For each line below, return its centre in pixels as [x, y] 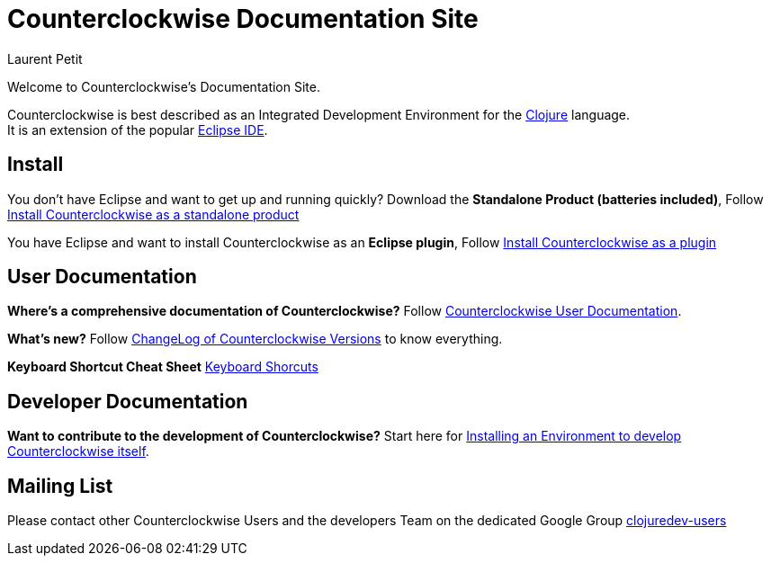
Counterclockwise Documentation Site [243, 19]
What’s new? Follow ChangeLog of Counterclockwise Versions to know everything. [255, 339]
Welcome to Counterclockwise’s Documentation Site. [164, 86]
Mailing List [60, 486]
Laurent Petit [45, 58]
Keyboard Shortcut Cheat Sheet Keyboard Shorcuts [163, 367]
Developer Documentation [128, 401]
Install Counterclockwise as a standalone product [153, 214]
